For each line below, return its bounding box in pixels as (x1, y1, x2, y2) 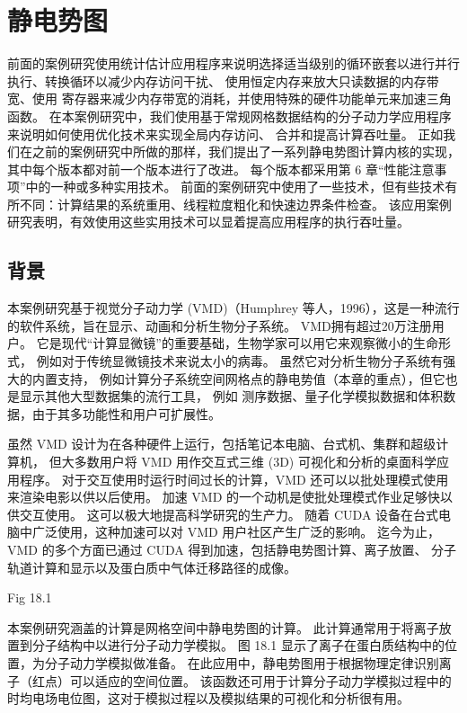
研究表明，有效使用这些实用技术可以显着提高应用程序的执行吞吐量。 (7, 212, 410, 231)
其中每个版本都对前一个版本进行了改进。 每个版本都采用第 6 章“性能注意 (7, 159, 435, 178)
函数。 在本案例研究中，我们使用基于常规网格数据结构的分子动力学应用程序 (7, 106, 452, 125)
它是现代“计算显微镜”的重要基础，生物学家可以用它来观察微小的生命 (36, 334, 438, 352)
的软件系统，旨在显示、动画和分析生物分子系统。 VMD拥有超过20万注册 (7, 316, 432, 334)
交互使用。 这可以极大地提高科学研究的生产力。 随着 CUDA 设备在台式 (19, 504, 439, 523)
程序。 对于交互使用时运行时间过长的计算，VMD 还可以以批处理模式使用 (19, 469, 449, 488)
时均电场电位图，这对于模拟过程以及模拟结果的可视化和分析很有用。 (7, 689, 410, 708)
